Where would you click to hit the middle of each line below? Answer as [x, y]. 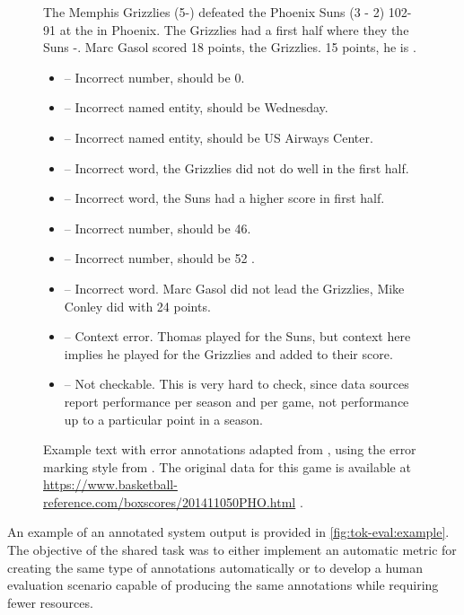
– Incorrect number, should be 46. [158, 228]
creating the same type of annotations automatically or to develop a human [215, 567]
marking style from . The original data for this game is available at [227, 466]
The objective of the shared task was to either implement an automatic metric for [232, 550]
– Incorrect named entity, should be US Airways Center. [219, 137]
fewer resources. [50, 602]
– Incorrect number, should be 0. [154, 77]
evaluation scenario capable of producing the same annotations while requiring [223, 585]
